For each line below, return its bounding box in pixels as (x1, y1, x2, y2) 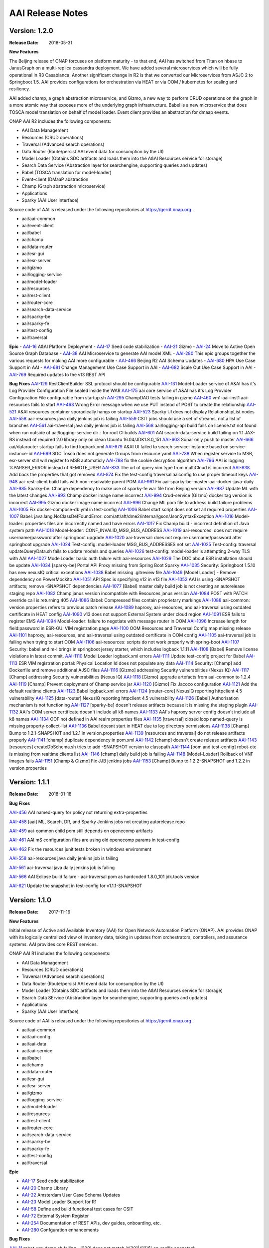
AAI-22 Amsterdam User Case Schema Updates (21, 1192, 121, 1198)
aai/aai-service (21, 1048, 53, 1054)
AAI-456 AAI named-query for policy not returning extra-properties (9, 809, 148, 816)
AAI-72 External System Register (21, 1213, 89, 1219)
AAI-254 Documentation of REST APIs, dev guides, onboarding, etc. (21, 1220, 161, 1226)
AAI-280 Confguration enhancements (21, 1227, 99, 1233)
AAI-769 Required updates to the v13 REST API (9, 371, 106, 377)
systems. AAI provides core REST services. (9, 941, 98, 947)
